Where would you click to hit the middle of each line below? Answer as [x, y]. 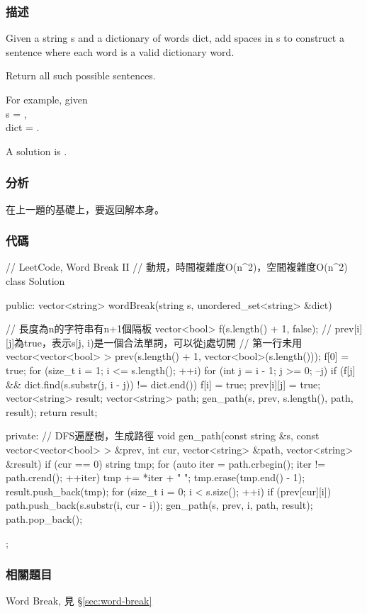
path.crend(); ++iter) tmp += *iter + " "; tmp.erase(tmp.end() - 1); [156, 477]
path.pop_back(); [44, 518]
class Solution [35, 281]
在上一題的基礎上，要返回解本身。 [85, 209]
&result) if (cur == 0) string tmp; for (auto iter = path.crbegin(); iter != [166, 463]
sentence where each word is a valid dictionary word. [120, 51]
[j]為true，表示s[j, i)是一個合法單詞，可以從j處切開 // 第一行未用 [154, 342]
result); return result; [52, 411]
